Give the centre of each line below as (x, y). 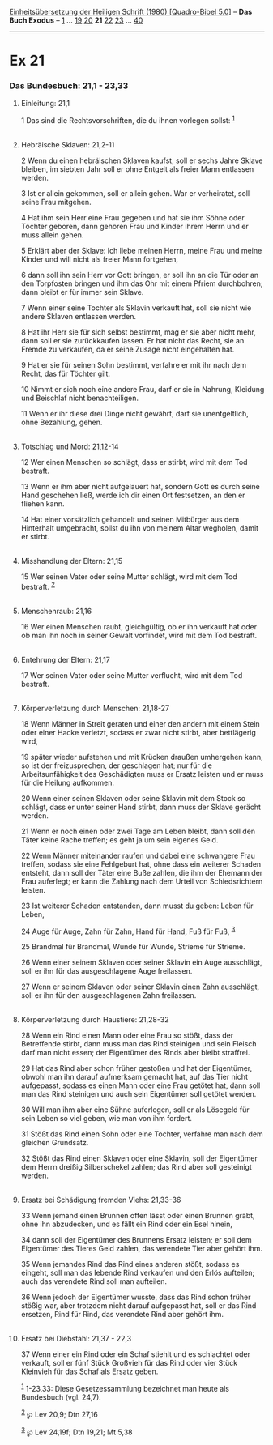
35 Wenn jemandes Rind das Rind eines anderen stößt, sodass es (130, 1264)
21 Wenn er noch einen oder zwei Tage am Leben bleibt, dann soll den (138, 831)
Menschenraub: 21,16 (56, 611)
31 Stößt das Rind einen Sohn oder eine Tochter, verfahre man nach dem (142, 1134)
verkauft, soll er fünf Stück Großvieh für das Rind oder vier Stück (129, 1363)
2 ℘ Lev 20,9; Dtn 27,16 (59, 1414)
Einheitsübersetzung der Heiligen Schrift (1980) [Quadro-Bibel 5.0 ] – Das (131, 12)
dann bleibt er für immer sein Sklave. (82, 292)
